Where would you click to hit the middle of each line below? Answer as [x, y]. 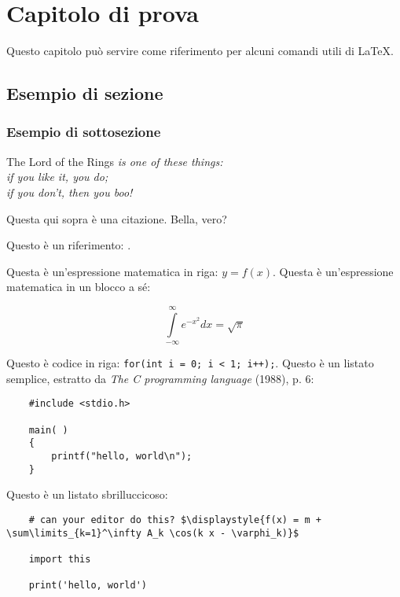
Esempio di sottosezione [84, 132]
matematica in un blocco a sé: [79, 287]
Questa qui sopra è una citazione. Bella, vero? [117, 218]
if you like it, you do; [57, 177]
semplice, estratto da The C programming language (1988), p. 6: [160, 378]
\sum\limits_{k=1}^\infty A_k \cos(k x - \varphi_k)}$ [153, 533]
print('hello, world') [88, 586]
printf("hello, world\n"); [122, 456]
